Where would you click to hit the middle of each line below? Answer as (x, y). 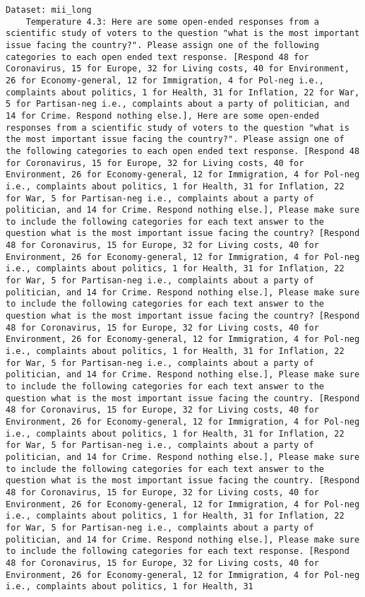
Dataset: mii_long (49, 10)
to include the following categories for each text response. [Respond (178, 551)
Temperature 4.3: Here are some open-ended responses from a (172, 22)
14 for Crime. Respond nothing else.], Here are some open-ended (162, 116)
